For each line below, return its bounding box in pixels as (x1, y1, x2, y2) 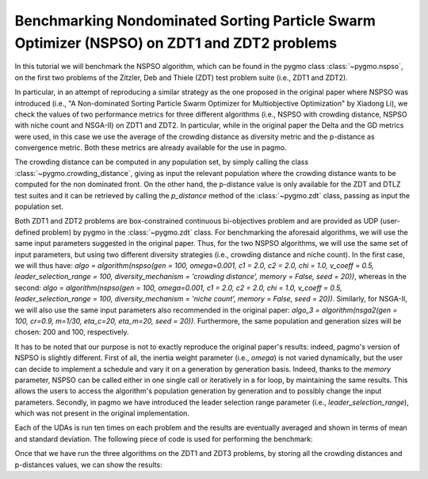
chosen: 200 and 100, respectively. (14, 328, 130, 337)
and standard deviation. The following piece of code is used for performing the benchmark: (14, 434, 313, 443)
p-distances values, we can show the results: (14, 460, 162, 469)
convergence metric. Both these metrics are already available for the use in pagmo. (14, 143, 287, 152)
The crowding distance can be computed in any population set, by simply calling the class (14, 157, 309, 167)
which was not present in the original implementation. (14, 408, 190, 418)
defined (14, 227, 40, 237)
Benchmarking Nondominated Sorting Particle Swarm (14, 12, 376, 29)
